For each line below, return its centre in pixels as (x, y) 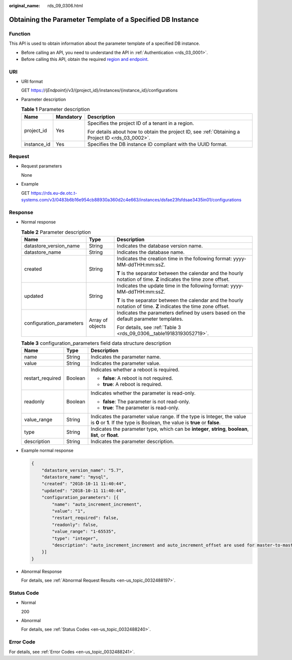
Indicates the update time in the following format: (173, 286)
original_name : (25, 6)
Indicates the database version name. (160, 246)
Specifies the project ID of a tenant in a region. (141, 123)
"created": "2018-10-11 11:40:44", (84, 484)
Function (20, 34)
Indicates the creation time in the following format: (174, 258)
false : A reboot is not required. (138, 378)
